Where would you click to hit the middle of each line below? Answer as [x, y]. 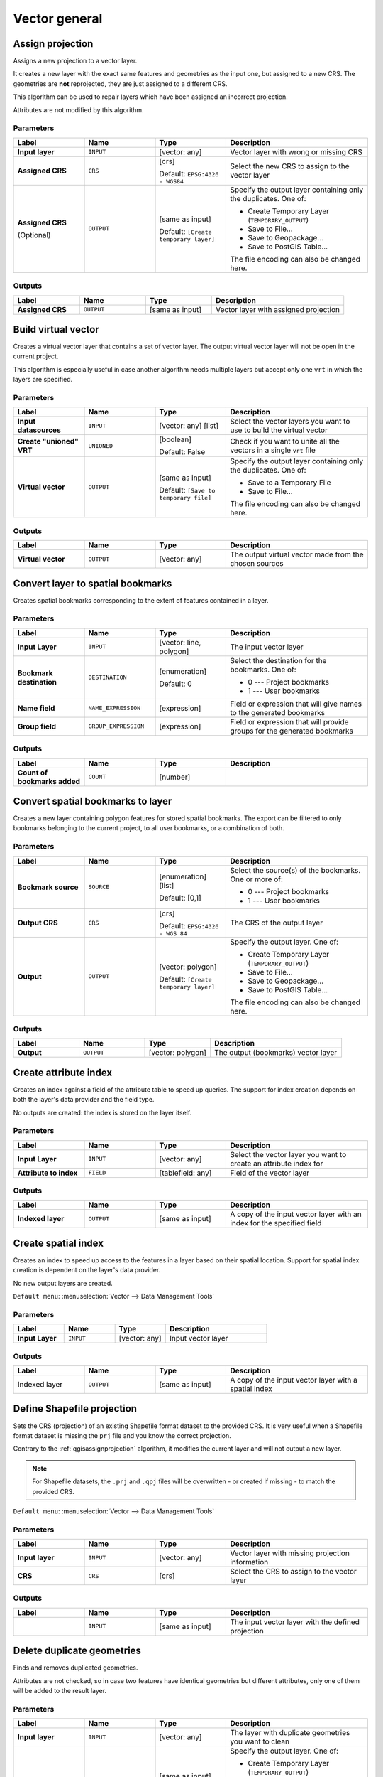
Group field [37, 726]
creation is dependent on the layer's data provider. [87, 1270]
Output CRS [38, 923]
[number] [175, 777]
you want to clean [260, 1741]
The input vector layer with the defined [295, 1622]
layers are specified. [43, 380]
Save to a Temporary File [289, 483]
